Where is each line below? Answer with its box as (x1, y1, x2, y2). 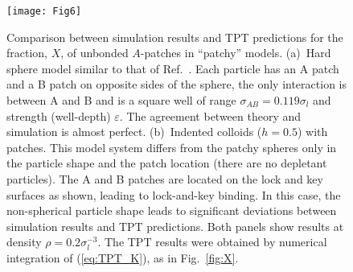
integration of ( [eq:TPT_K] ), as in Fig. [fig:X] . (6, 249, 239, 266)
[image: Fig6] (6, 6, 82, 17)
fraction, (6, 44, 48, 61)
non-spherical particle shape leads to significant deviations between (6, 202, 337, 219)
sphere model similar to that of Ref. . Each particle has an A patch (6, 60, 339, 76)
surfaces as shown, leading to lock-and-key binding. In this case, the (6, 186, 341, 203)
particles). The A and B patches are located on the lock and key (6, 171, 323, 187)
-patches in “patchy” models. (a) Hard (140, 44, 331, 61)
